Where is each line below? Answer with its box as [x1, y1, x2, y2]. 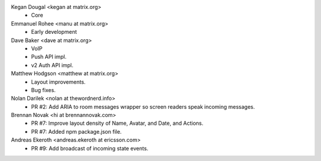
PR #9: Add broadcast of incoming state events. [31, 144, 149, 151]
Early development [31, 29, 77, 36]
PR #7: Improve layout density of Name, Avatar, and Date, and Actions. [31, 119, 204, 127]
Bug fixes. [31, 86, 56, 93]
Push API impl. [31, 53, 67, 61]
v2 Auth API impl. [31, 61, 74, 68]
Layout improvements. [31, 78, 86, 86]
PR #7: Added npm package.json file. [31, 128, 122, 135]
